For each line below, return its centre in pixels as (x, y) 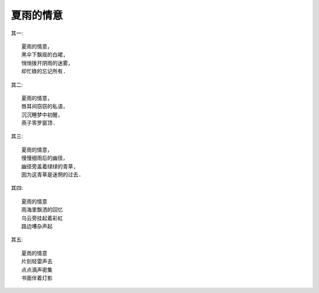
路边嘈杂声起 (37, 226)
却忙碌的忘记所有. (44, 71)
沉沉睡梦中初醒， (42, 115)
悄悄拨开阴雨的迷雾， (47, 63)
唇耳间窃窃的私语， (45, 107)
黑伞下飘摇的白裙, (44, 55)
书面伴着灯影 (37, 278)
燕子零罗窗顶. (39, 123)
